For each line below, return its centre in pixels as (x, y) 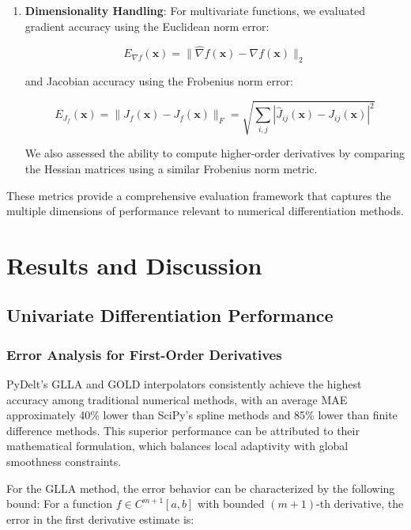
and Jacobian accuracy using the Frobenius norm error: (159, 81)
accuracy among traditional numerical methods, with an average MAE (177, 399)
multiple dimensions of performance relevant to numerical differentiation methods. (205, 211)
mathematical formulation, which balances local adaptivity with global (177, 446)
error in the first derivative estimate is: (100, 519)
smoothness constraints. (64, 462)
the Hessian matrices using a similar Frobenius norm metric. (171, 168)
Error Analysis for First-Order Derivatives (144, 354)
